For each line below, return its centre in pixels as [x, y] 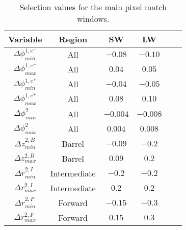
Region [73, 39]
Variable [25, 39]
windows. [93, 19]
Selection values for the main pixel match [93, 7]
